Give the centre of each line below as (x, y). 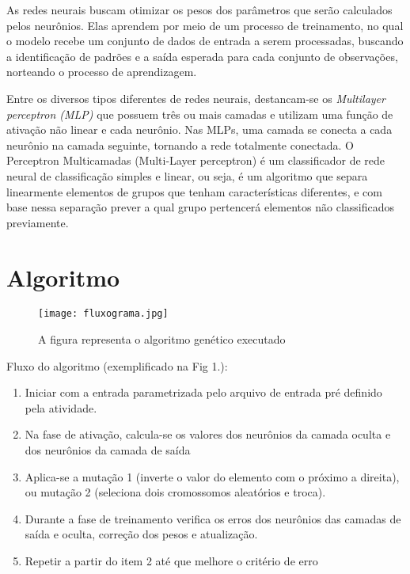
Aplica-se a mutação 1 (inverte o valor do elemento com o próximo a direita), (212, 476)
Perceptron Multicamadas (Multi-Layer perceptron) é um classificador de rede (196, 160)
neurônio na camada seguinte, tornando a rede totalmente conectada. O (180, 144)
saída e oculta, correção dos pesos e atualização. (141, 534)
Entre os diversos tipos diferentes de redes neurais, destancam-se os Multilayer (196, 98)
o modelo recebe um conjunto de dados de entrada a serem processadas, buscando (205, 41)
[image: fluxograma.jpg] (103, 314)
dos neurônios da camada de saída (108, 450)
